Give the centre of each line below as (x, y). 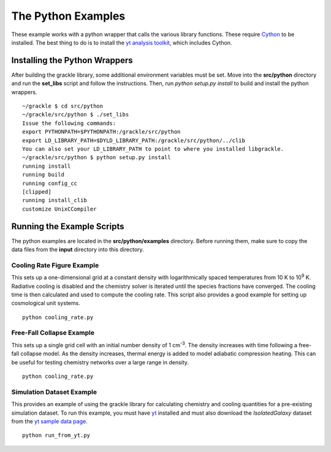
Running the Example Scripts (68, 226)
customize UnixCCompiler (59, 209)
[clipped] (37, 192)
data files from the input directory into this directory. (78, 249)
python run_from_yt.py (56, 435)
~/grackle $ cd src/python (63, 106)
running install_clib (55, 200)
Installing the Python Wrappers (72, 60)
